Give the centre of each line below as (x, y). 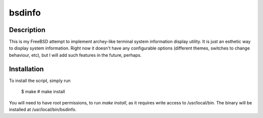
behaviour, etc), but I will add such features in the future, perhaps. (75, 55)
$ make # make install (43, 92)
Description (27, 30)
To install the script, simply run (40, 81)
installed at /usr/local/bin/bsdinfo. (43, 109)
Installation (26, 69)
